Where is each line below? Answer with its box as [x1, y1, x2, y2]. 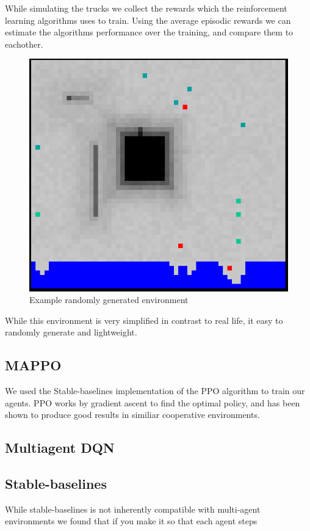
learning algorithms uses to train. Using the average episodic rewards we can [5, 13, 291, 26]
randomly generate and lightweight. [5, 326, 137, 339]
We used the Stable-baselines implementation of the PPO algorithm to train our [5, 384, 305, 397]
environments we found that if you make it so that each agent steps [5, 515, 258, 527]
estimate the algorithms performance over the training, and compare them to [5, 26, 294, 38]
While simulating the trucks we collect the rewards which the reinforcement [5, 2, 287, 14]
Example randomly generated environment [29, 293, 189, 306]
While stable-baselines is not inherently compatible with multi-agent [5, 502, 261, 515]
